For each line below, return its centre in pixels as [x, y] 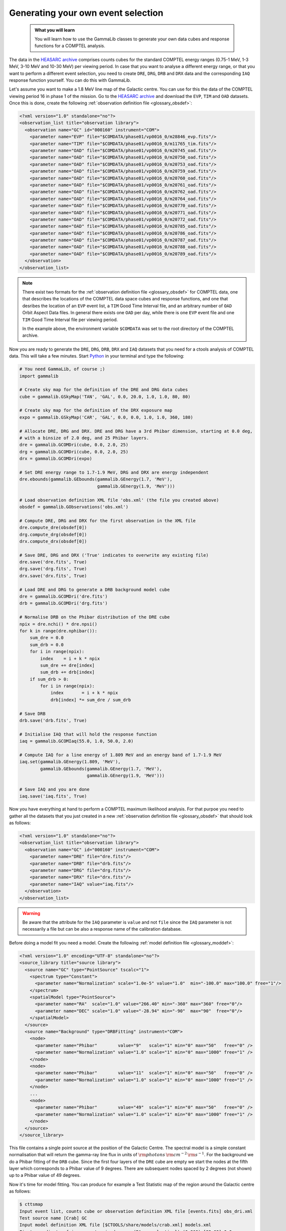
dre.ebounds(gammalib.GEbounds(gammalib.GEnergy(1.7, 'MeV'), [96, 479]
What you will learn [55, 30]
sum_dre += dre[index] [68, 665]
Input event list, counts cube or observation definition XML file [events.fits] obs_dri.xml [136, 1211]
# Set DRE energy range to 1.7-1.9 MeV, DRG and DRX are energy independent [114, 472]
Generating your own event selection [86, 13]
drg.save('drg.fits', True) [53, 569]
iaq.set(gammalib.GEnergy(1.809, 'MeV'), [70, 762]
